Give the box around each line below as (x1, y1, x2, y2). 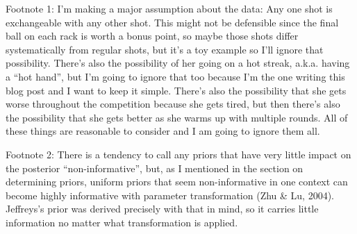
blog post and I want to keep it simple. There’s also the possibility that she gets (6, 83, 347, 97)
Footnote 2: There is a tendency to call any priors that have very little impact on (6, 147, 351, 161)
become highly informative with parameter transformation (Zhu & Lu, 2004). (6, 187, 335, 202)
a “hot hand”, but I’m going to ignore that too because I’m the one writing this (6, 69, 345, 83)
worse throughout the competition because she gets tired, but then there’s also (6, 97, 340, 111)
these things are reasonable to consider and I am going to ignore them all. (6, 124, 320, 138)
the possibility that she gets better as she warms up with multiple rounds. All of (6, 110, 348, 124)
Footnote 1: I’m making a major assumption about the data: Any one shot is (6, 1, 333, 15)
